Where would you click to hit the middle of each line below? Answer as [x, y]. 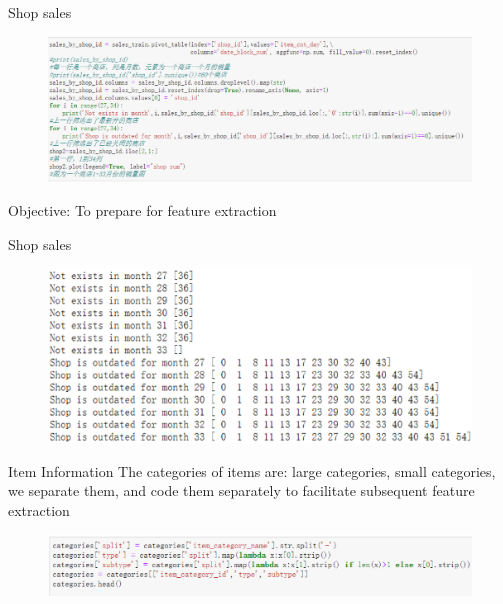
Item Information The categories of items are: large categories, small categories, [252, 470]
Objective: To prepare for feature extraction [142, 210]
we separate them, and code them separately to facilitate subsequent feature [241, 490]
